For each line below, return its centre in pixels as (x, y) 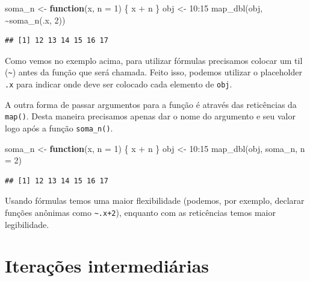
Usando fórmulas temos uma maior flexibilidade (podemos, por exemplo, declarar (155, 200)
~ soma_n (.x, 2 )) (35, 20)
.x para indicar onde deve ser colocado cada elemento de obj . (119, 84)
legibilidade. (27, 224)
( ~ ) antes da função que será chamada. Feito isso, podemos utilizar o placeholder (153, 72)
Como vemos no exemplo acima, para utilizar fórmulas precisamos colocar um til (154, 60)
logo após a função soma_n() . (59, 128)
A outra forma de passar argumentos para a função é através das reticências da (151, 104)
